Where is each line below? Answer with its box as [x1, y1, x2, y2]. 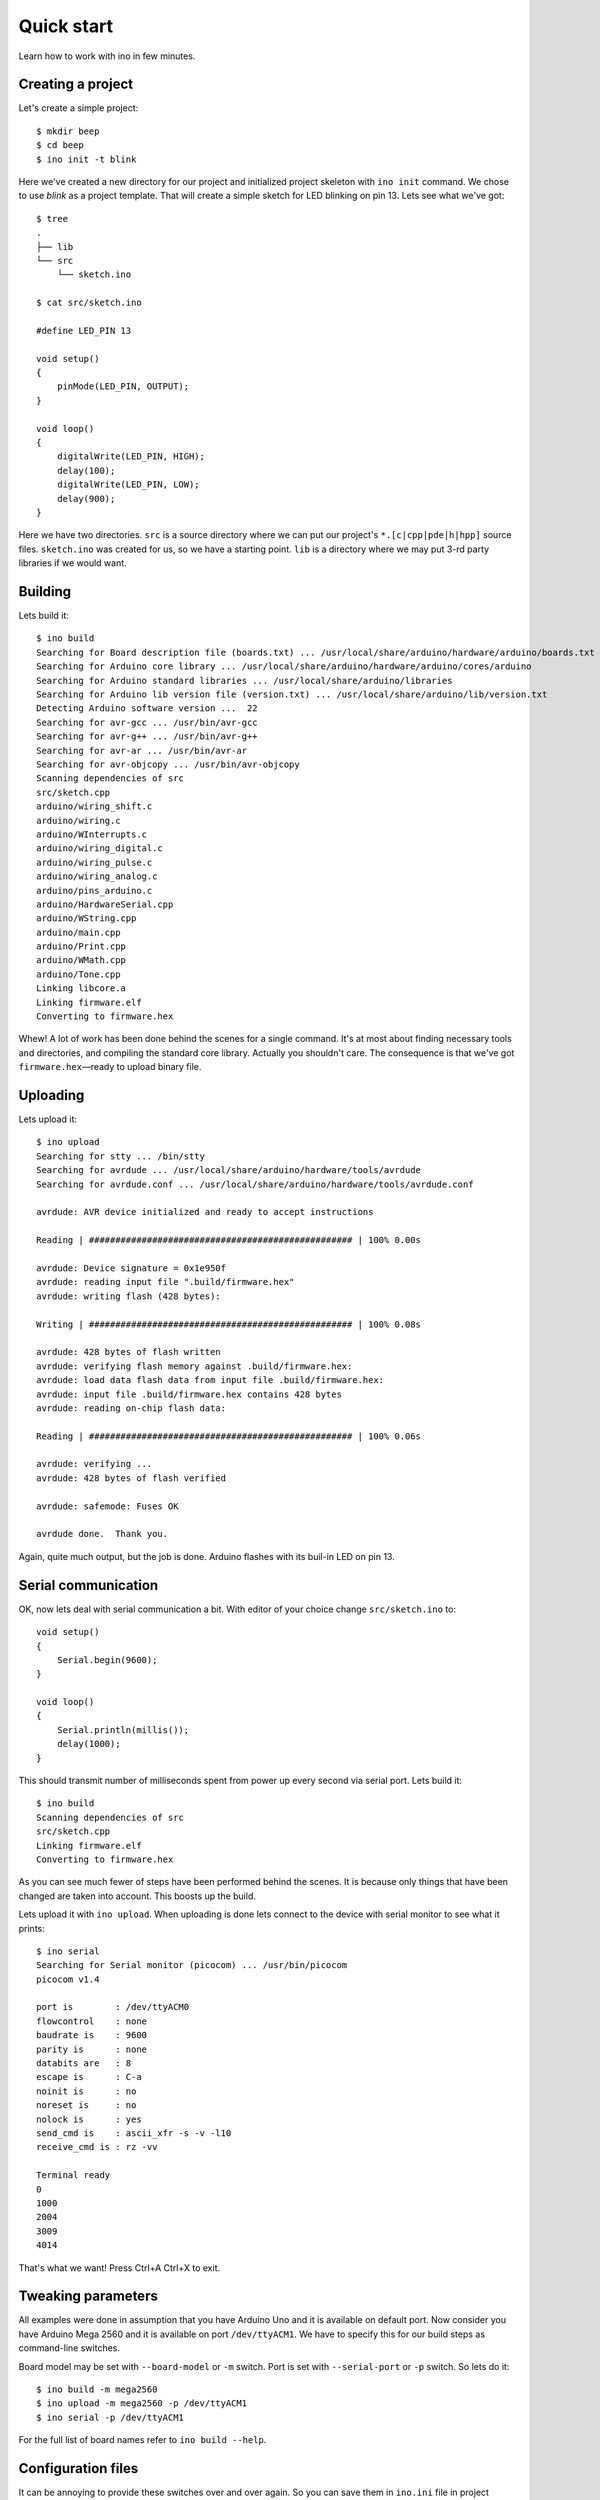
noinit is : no [36, 2085, 137, 2097]
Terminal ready [36, 2170, 111, 2181]
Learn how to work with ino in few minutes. [18, 50, 196, 62]
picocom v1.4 [36, 1973, 100, 1985]
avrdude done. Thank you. [36, 1528, 169, 1540]
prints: [18, 1922, 45, 1934]
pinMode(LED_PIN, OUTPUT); [56, 381, 190, 392]
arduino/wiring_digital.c [36, 843, 164, 854]
